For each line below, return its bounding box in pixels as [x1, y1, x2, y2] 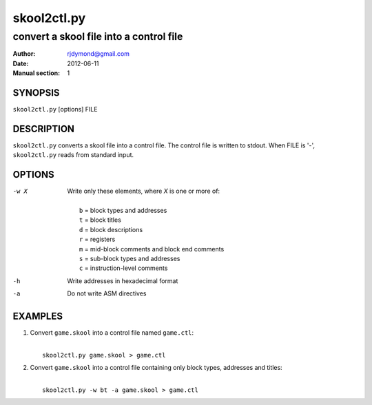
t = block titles [79, 216, 122, 224]
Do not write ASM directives [67, 289, 147, 298]
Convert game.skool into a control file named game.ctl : [30, 329, 194, 337]
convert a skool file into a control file [12, 30, 183, 43]
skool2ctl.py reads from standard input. [12, 151, 134, 159]
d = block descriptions [79, 225, 143, 233]
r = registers [79, 235, 116, 244]
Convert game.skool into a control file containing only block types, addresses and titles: [30, 364, 282, 372]
